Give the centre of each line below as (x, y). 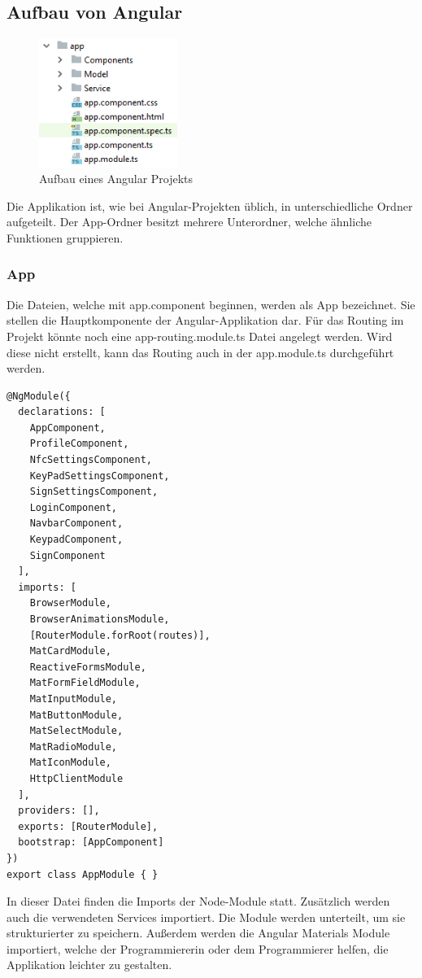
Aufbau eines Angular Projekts (116, 179)
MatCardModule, (70, 651)
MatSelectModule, (76, 731)
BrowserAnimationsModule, (100, 620)
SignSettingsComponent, (94, 492)
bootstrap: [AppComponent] (91, 843)
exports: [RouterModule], (88, 826)
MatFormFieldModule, (85, 683)
